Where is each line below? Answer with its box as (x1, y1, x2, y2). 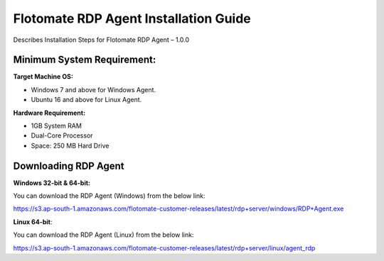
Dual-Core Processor (31, 131, 93, 140)
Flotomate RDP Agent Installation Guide (13, 11, 252, 26)
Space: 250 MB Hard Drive (31, 141, 110, 150)
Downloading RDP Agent (13, 160, 124, 172)
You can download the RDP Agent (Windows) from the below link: (13, 191, 206, 200)
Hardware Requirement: (13, 109, 85, 117)
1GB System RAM (31, 121, 82, 130)
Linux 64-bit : (13, 217, 53, 226)
